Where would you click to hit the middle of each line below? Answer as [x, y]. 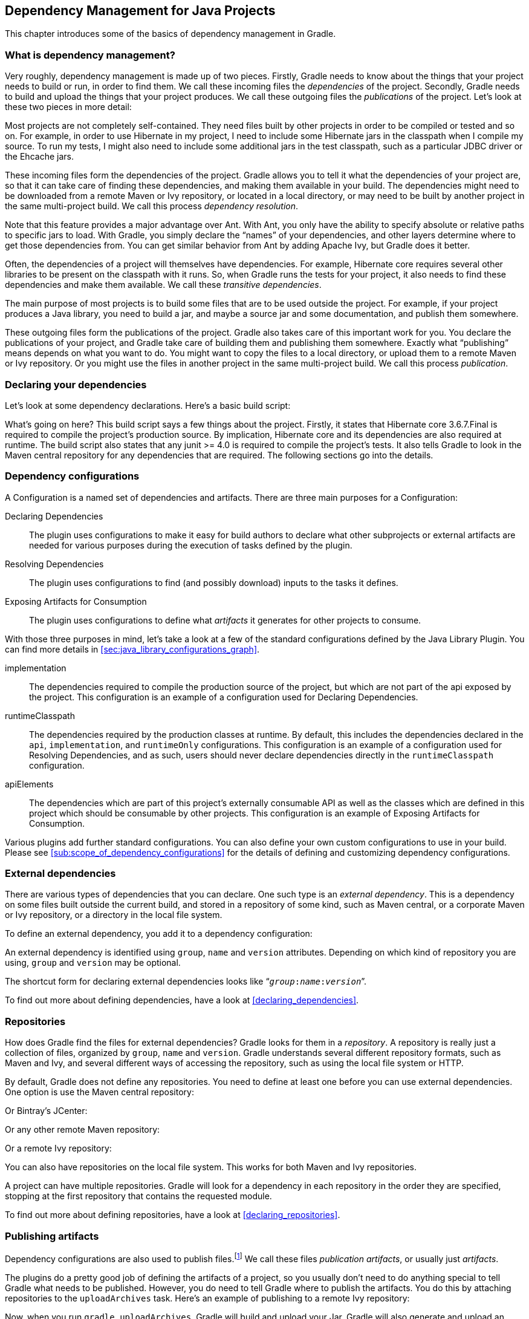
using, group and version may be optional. [93, 963]
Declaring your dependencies [76, 384]
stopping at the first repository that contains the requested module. [138, 1196]
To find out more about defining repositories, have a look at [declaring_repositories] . [173, 1215]
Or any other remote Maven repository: [83, 1130]
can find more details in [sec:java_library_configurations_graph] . [132, 649]
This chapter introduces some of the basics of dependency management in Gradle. [170, 34]
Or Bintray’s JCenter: [46, 1111]
